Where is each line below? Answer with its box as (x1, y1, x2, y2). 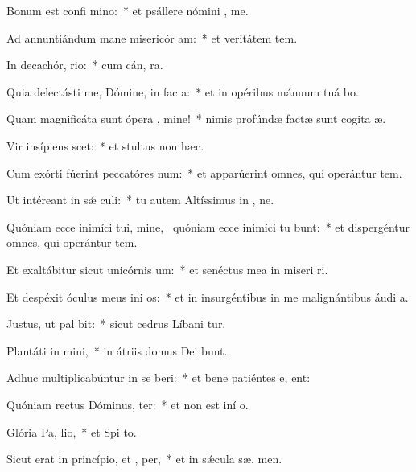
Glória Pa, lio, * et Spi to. (6, 423, 137, 440)
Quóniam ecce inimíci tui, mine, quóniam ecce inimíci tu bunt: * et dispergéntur (6, 218, 410, 235)
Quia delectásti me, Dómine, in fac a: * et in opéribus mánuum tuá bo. (6, 83, 359, 100)
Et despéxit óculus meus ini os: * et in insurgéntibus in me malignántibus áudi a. (6, 288, 409, 305)
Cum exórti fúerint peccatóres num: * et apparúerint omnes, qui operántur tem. (6, 164, 402, 181)
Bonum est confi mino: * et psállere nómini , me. (6, 2, 249, 18)
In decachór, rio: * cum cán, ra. (6, 56, 163, 73)
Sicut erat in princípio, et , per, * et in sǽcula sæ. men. (6, 450, 282, 467)
